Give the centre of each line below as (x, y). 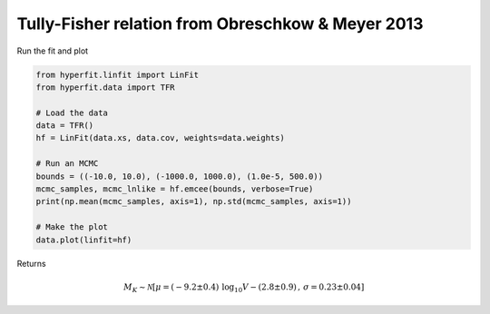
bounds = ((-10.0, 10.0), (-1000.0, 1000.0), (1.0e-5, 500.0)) (180, 176)
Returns (31, 263)
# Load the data (72, 113)
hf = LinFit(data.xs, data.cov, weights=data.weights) (160, 138)
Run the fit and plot (53, 51)
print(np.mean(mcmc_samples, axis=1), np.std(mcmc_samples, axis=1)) (194, 201)
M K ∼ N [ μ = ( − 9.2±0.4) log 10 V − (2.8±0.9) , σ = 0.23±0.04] (244, 288)
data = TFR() (65, 126)
